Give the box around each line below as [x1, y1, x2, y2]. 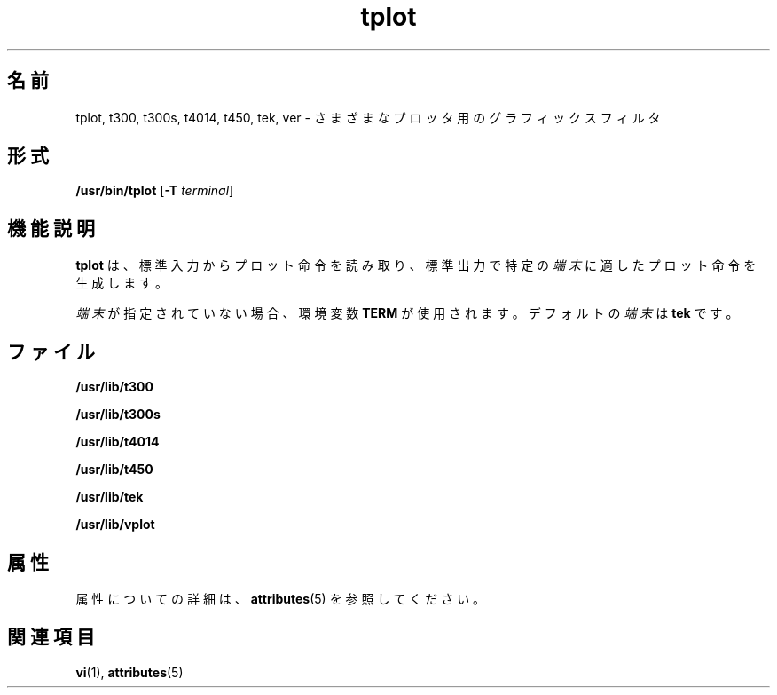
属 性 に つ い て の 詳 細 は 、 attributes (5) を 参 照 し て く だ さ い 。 [75, 590, 486, 606]
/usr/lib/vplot [75, 517, 155, 533]
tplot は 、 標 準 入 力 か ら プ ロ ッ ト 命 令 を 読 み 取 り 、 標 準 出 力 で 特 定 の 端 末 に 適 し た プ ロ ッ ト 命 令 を [75, 257, 757, 273]
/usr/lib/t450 [75, 462, 153, 478]
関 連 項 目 [7, 626, 95, 649]
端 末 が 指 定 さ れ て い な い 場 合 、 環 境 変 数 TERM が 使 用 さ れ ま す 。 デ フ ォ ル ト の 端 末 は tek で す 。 [75, 305, 739, 321]
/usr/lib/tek [75, 489, 144, 505]
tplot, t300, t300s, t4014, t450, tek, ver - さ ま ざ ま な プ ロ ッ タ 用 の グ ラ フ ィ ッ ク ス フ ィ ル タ [75, 109, 661, 125]
